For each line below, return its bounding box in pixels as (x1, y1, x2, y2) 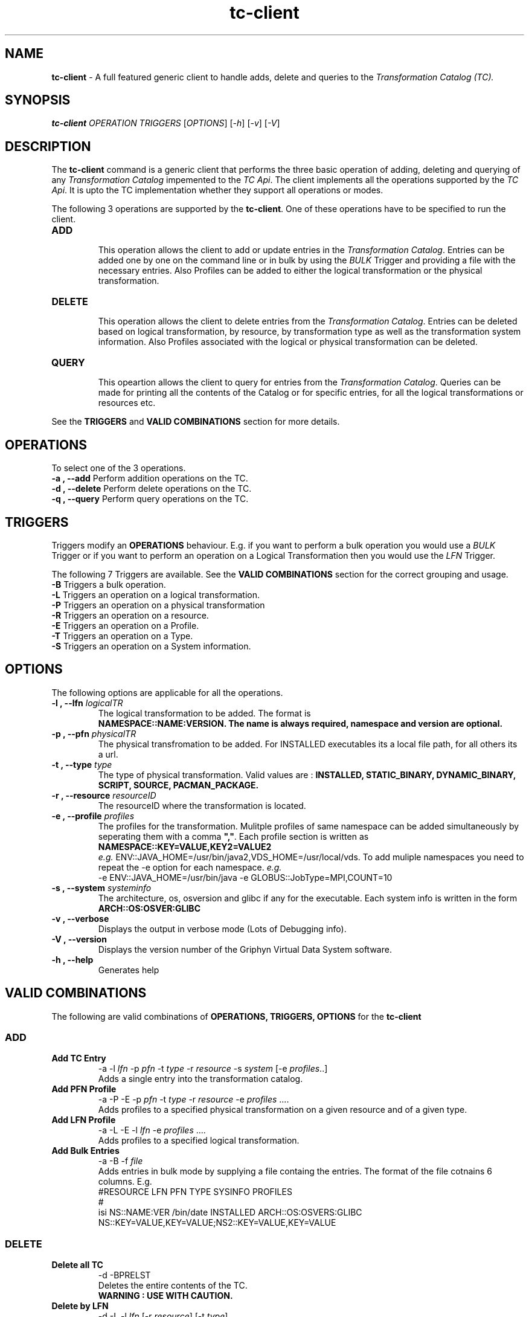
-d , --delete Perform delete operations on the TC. (51, 483, 252, 494)
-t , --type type (51, 759, 112, 770)
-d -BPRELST (98, 1270, 151, 1281)
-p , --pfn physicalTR (51, 728, 136, 739)
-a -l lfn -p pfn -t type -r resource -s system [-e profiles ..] (98, 1063, 328, 1074)
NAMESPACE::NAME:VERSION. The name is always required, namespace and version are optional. (98, 718, 503, 729)
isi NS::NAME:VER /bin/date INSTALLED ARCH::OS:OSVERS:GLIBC (98, 1207, 362, 1218)
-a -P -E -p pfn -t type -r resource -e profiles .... (98, 1094, 289, 1105)
